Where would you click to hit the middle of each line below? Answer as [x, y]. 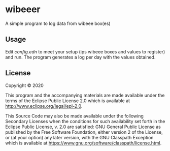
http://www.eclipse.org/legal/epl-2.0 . [44, 106]
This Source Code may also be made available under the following [74, 116]
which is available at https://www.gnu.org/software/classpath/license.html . [83, 143]
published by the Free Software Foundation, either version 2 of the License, [84, 132]
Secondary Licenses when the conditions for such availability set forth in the [85, 121]
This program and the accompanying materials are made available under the [85, 95]
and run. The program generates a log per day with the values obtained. [80, 57]
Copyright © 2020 [25, 85]
